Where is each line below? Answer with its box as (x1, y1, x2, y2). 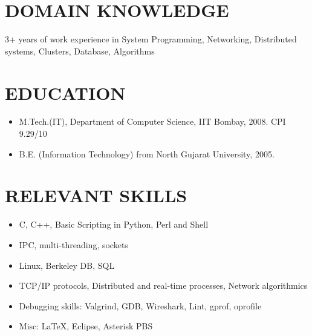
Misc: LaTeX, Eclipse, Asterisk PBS (19, 320, 153, 332)
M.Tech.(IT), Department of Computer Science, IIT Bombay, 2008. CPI (19, 115, 286, 128)
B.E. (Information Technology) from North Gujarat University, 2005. (19, 147, 275, 160)
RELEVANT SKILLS (5, 183, 187, 208)
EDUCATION (5, 80, 126, 105)
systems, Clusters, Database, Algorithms (5, 44, 155, 57)
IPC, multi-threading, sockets (19, 238, 128, 251)
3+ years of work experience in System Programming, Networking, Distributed (5, 33, 297, 45)
